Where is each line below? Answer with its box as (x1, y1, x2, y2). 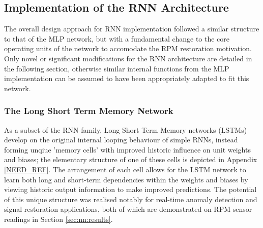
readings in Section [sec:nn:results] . (4, 213, 113, 224)
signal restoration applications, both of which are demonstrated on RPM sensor (4, 204, 252, 214)
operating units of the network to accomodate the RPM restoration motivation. (4, 43, 252, 54)
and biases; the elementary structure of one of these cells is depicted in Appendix (4, 154, 257, 165)
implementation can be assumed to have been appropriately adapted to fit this (4, 73, 249, 84)
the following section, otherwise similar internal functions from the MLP (4, 63, 229, 73)
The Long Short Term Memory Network (4, 104, 173, 117)
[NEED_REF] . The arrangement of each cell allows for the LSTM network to (4, 164, 246, 174)
